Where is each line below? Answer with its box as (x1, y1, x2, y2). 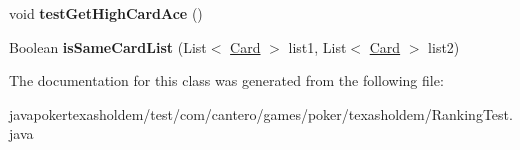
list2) (428, 36, 460, 57)
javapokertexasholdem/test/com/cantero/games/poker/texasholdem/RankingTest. (9, 103, 513, 124)
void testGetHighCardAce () (9, 3, 203, 23)
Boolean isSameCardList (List (9, 36, 207, 57)
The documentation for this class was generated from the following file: (9, 70, 444, 91)
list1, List (288, 36, 347, 57)
